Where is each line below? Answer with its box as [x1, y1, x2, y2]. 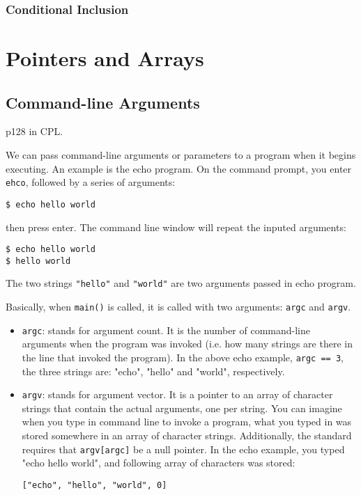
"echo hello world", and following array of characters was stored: [22, 455, 295, 470]
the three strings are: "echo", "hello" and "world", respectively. [22, 363, 285, 378]
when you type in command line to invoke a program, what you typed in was [22, 414, 352, 429]
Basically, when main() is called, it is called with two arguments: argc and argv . [6, 299, 351, 314]
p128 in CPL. [6, 124, 63, 139]
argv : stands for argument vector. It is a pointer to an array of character [22, 387, 333, 402]
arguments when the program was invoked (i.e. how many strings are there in [22, 336, 353, 351]
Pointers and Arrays [6, 44, 204, 72]
